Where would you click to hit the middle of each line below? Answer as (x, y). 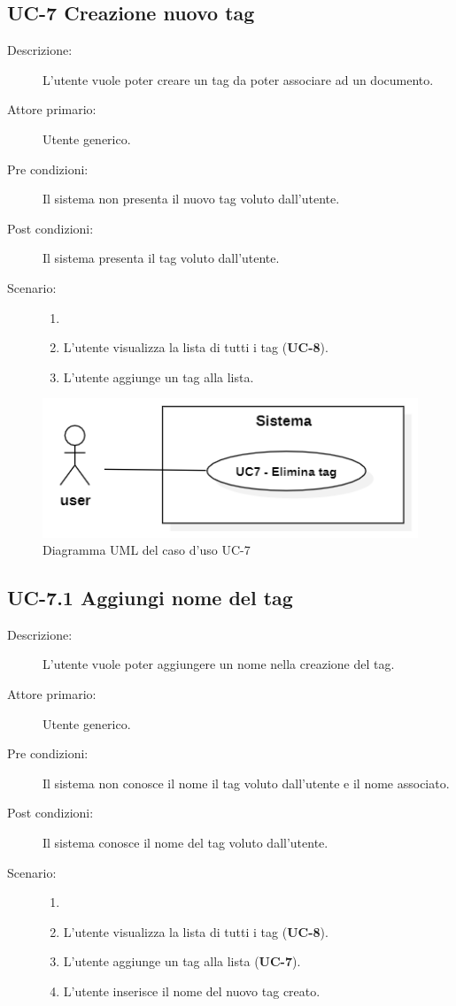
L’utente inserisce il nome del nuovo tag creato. (192, 991)
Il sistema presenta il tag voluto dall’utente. (161, 258)
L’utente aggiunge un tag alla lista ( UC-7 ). (182, 961)
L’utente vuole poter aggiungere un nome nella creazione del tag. (219, 664)
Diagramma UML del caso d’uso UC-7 (147, 550)
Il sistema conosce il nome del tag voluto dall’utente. (185, 843)
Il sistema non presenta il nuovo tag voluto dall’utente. (191, 199)
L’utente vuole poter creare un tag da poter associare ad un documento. (238, 79)
